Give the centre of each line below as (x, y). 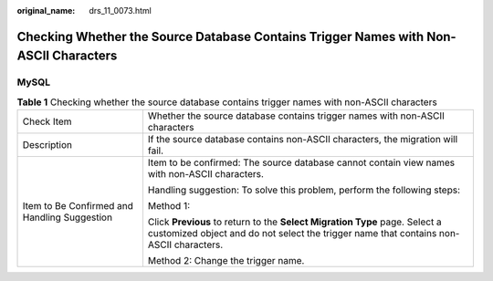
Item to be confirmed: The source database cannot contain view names (301, 162)
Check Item (47, 121)
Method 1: (169, 206)
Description (47, 145)
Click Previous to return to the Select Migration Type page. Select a (294, 222)
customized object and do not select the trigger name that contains (292, 234)
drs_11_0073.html (121, 10)
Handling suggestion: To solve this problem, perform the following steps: (304, 190)
